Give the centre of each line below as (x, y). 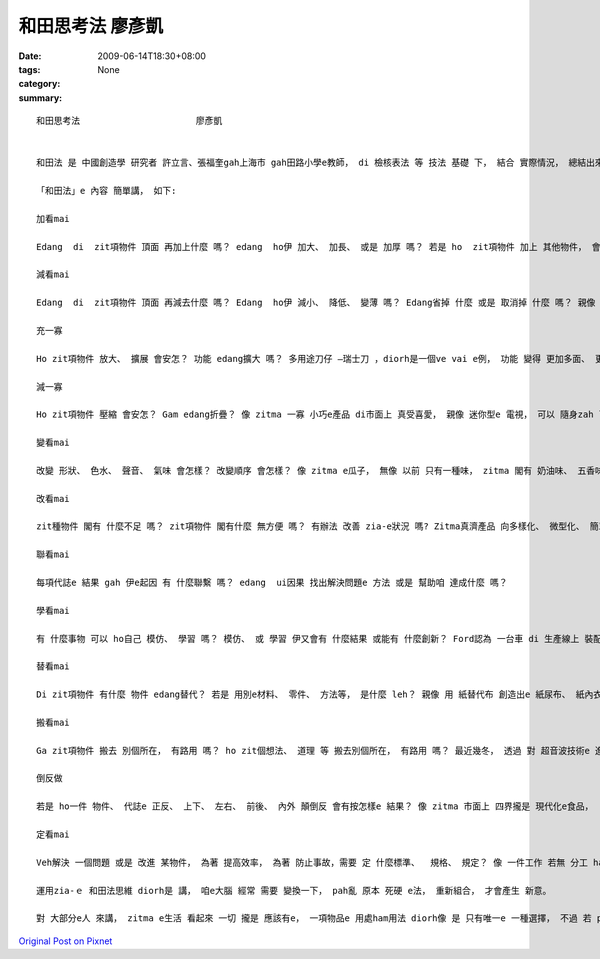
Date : (30, 56)
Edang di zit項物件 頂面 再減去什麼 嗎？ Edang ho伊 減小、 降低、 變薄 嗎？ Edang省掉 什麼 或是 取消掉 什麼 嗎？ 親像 (316, 303)
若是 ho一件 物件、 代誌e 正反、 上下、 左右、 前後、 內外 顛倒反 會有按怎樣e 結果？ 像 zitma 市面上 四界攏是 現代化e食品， (315, 806)
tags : (29, 69)
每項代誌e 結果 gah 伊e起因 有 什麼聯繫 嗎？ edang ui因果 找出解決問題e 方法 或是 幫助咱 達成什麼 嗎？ (272, 582)
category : (39, 84)
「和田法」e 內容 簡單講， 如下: (106, 191)
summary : (40, 97)
